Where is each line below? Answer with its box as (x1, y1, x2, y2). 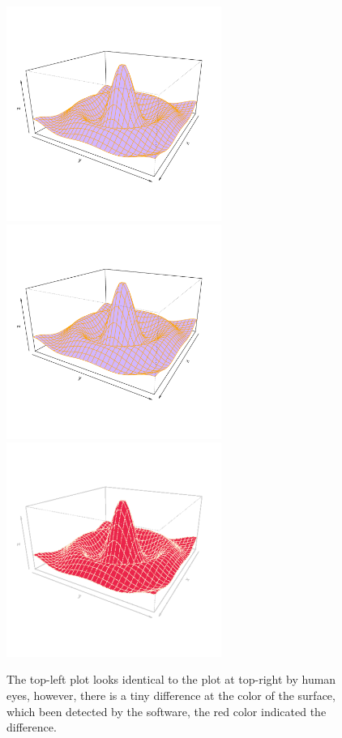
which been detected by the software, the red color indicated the (6, 702, 327, 719)
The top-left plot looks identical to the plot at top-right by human (6, 671, 336, 688)
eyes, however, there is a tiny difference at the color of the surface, (6, 687, 336, 704)
